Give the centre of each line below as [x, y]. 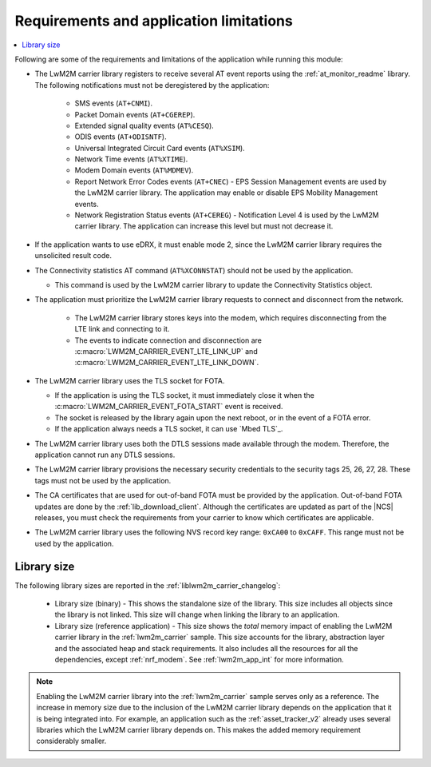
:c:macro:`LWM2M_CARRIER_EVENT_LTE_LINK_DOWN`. [167, 363]
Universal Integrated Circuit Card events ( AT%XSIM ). [160, 148]
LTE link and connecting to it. [122, 329]
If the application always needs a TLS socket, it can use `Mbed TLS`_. [169, 429]
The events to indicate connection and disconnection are [168, 340]
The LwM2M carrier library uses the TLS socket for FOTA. [130, 380]
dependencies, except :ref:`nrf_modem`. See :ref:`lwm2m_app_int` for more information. [200, 660]
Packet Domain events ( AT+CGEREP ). [135, 114]
